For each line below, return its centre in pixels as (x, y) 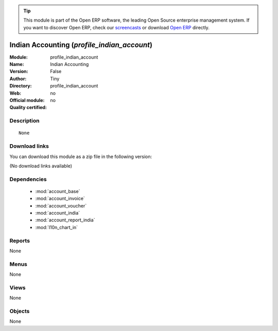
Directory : (21, 86)
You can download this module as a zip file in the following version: (81, 156)
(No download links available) (41, 166)
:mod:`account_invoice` (60, 199)
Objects (20, 311)
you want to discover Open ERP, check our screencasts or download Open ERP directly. (116, 27)
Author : (18, 79)
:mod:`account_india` (58, 213)
